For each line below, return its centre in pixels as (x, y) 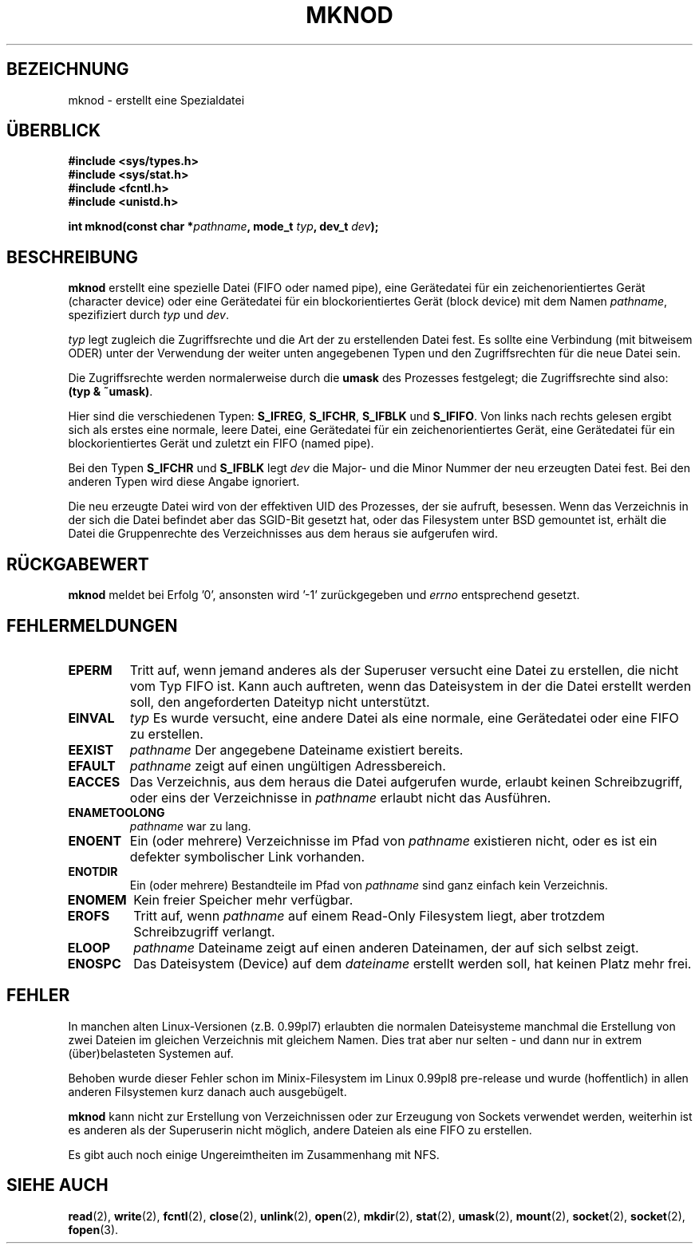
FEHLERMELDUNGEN (92, 625)
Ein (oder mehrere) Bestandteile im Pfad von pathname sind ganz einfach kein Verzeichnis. (369, 885)
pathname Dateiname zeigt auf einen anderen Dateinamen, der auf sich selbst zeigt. (386, 947)
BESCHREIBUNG (73, 257)
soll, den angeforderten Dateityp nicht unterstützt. (280, 702)
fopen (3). (93, 1229)
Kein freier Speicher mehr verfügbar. (243, 899)
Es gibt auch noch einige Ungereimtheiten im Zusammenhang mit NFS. (254, 1154)
